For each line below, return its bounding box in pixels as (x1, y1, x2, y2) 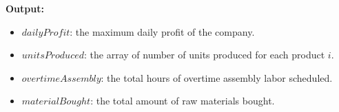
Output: (6, 1, 44, 15)
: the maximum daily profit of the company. (70, 24, 255, 38)
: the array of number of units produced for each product (84, 47, 325, 62)
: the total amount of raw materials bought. (90, 93, 275, 108)
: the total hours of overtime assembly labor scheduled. (101, 70, 333, 85)
